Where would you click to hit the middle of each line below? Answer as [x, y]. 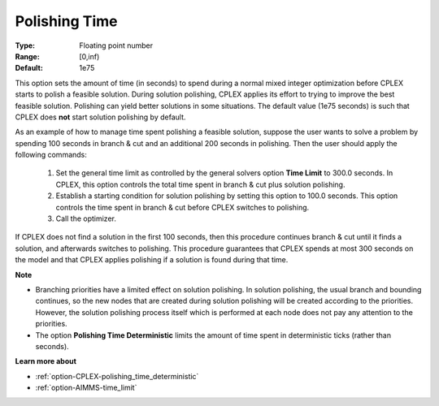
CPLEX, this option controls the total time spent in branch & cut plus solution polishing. [200, 184]
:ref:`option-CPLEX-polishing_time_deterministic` [117, 376]
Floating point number [116, 45]
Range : [27, 56]
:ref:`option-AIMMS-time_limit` [86, 388]
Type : [25, 45]
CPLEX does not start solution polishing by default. [100, 117]
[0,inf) [89, 56]
